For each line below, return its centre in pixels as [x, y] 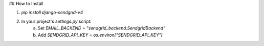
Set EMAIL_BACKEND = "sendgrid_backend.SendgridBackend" [102, 28]
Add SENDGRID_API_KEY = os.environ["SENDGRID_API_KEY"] [100, 35]
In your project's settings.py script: [56, 21]
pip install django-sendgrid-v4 [52, 13]
